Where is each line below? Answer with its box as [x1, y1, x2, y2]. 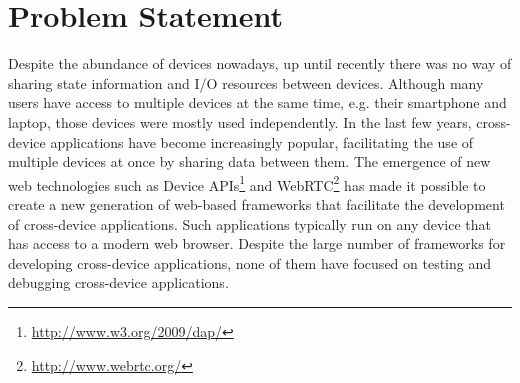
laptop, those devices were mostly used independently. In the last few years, [8, 111, 472, 132]
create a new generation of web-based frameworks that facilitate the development [8, 193, 505, 214]
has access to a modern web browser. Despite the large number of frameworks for [8, 233, 506, 254]
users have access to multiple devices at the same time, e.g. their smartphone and [8, 92, 507, 113]
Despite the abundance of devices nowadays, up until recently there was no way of [8, 53, 512, 74]
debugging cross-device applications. [8, 272, 229, 293]
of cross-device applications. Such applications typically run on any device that [8, 213, 492, 234]
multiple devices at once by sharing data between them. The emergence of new [8, 151, 491, 172]
